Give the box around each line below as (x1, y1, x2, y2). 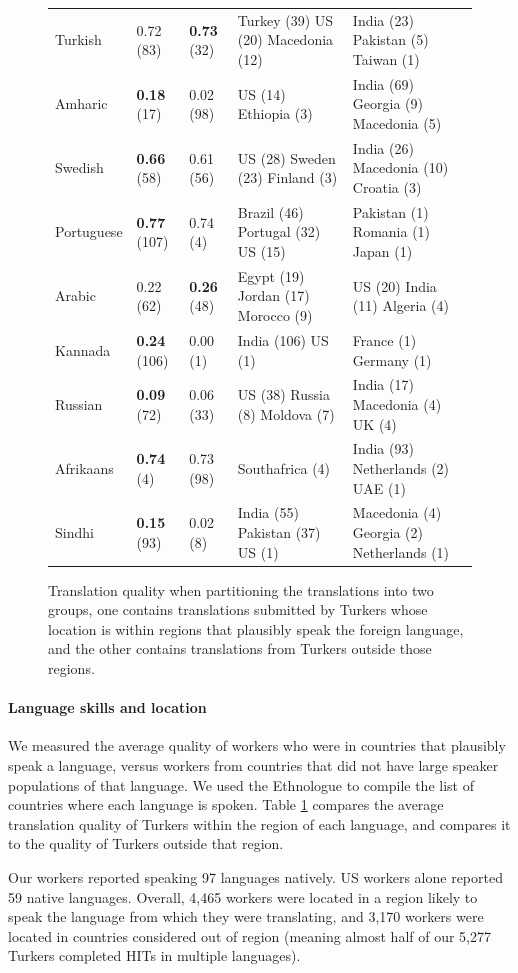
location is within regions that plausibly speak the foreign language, (48, 618, 464, 639)
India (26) (352, 137, 414, 158)
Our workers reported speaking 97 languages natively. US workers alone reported (8, 867, 503, 888)
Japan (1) (352, 241, 413, 262)
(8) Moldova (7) (237, 403, 335, 424)
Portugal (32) (237, 221, 321, 242)
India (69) (352, 73, 414, 94)
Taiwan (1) (352, 48, 420, 69)
